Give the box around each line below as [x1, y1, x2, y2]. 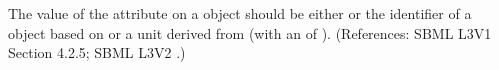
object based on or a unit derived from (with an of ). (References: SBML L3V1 [8, 22, 492, 43]
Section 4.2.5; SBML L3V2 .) [8, 42, 186, 63]
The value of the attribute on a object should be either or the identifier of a [8, 3, 472, 23]
